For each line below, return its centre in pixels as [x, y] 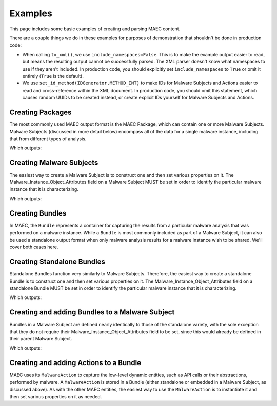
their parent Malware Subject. [41, 339]
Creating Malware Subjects [54, 163]
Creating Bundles [38, 213]
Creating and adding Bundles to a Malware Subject [92, 312]
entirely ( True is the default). [53, 76]
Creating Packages [41, 112]
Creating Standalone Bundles [57, 262]
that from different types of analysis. [48, 139]
